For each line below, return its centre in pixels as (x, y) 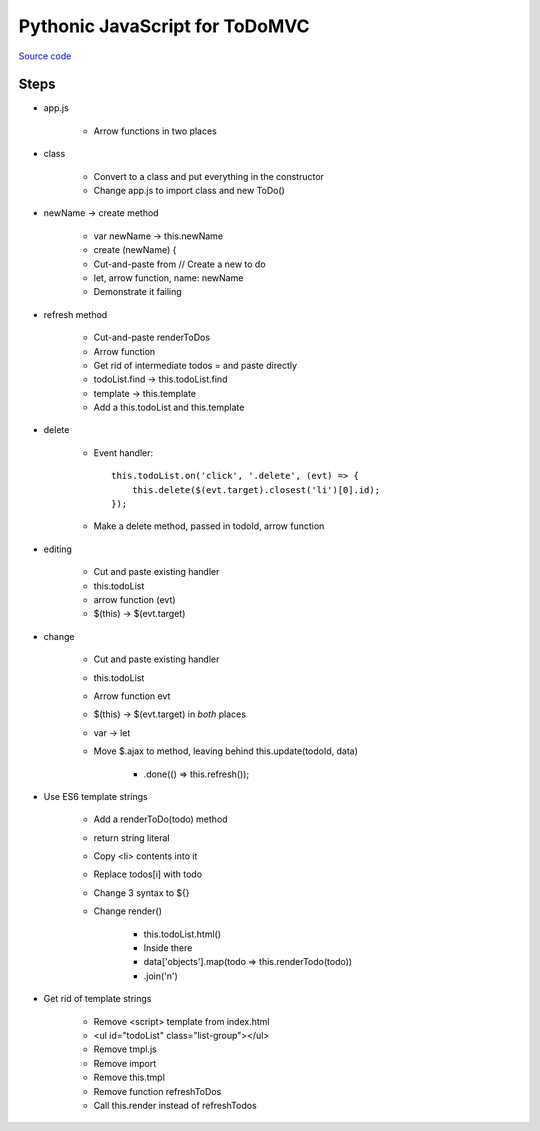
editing (57, 549)
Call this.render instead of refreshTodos (175, 1105)
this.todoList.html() (182, 934)
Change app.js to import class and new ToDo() (189, 191)
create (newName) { (135, 250)
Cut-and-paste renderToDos (151, 337)
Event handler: (123, 452)
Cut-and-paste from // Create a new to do (179, 264)
